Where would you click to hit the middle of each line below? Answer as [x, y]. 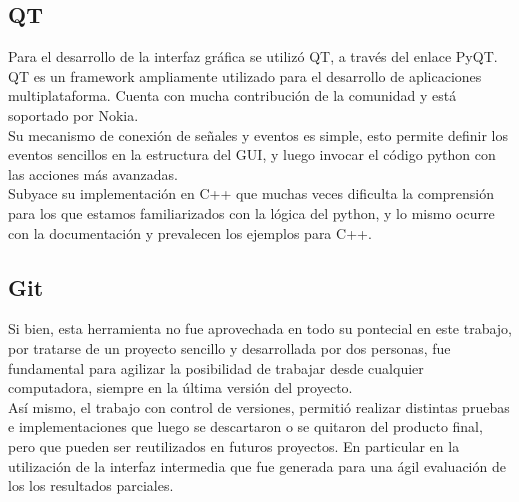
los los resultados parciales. [91, 485]
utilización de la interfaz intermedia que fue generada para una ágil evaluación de [257, 465]
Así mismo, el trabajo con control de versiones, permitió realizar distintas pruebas [259, 406]
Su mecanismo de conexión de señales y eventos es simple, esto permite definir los [258, 134]
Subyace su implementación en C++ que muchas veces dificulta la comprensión [251, 193]
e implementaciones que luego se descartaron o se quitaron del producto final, [245, 426]
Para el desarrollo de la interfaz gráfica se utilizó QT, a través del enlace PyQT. [253, 56]
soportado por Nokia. [73, 114]
